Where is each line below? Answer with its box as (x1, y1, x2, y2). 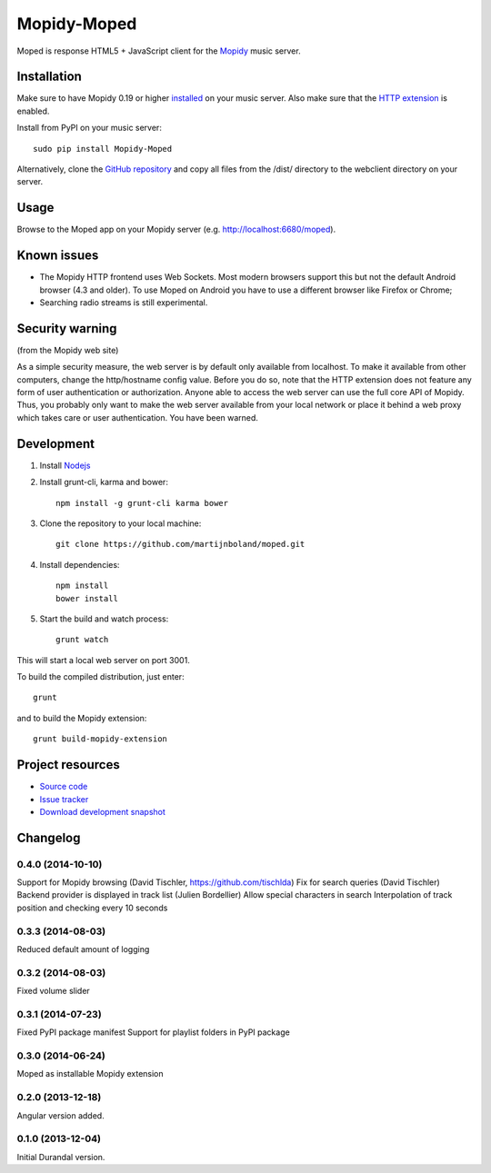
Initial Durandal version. (16, 1151, 105, 1162)
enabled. (16, 105, 50, 116)
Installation (16, 69, 82, 84)
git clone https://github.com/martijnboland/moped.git (55, 539, 306, 550)
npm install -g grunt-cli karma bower (55, 498, 229, 508)
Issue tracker (39, 793, 89, 804)
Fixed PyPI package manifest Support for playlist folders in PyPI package (16, 1027, 290, 1038)
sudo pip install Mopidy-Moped (33, 144, 173, 154)
